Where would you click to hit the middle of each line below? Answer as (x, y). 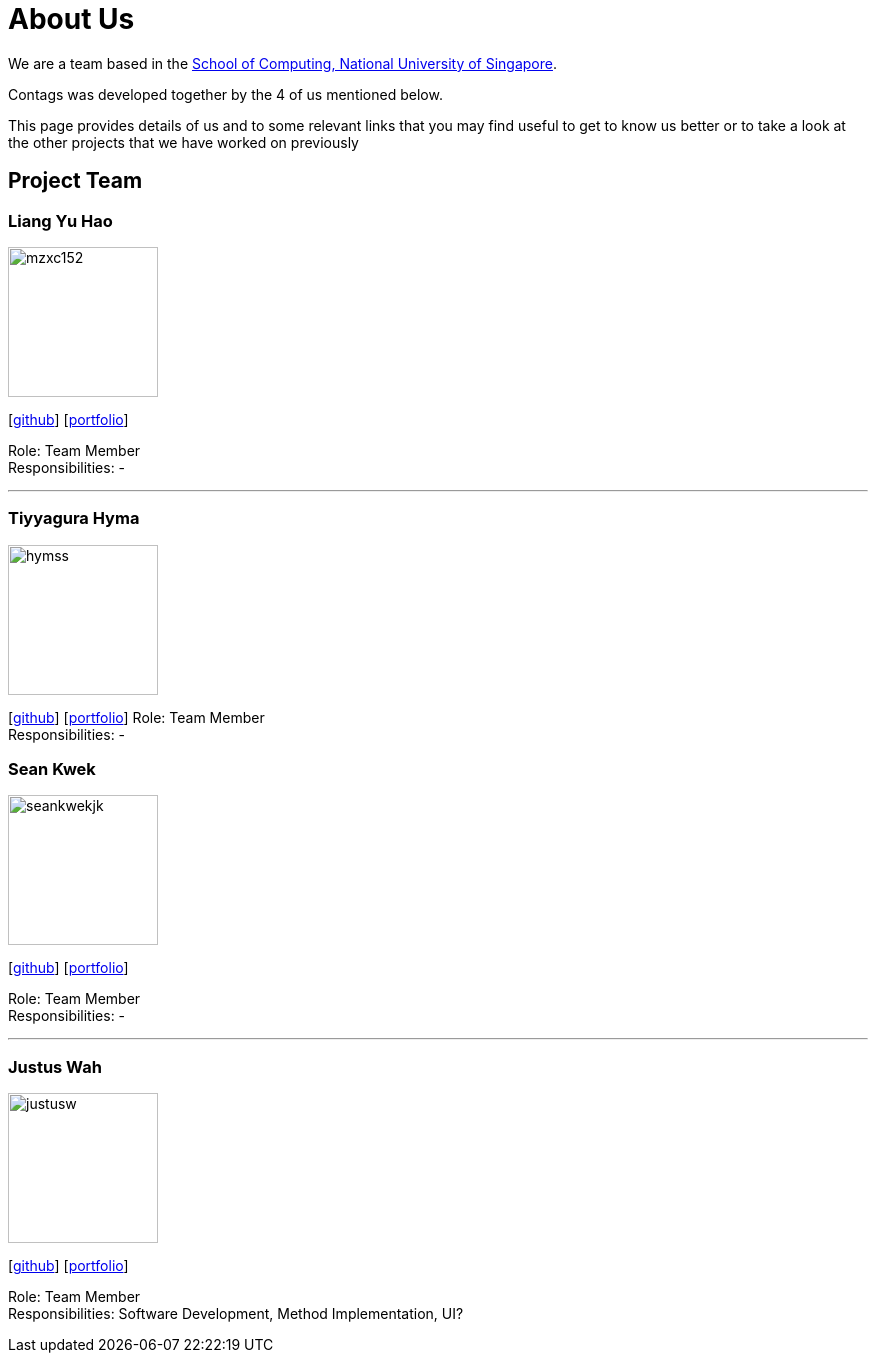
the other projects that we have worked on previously (183, 142)
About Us (71, 19)
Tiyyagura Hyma (74, 518)
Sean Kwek (52, 769)
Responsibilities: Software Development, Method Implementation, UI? (236, 1314)
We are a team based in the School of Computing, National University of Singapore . (283, 63)
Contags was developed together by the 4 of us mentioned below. (225, 94)
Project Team (75, 181)
